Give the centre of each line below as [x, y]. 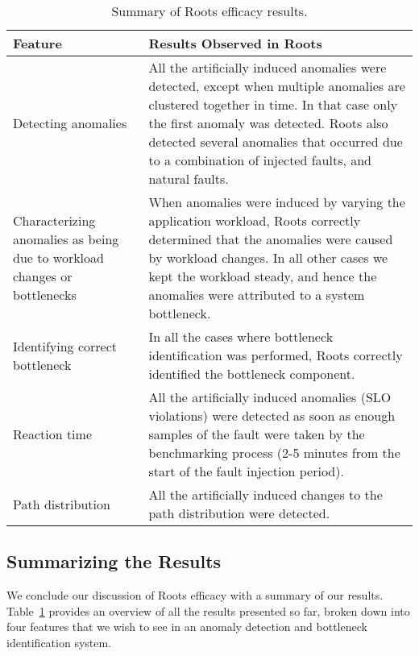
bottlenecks [45, 295]
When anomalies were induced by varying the [277, 202]
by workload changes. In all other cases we [268, 257]
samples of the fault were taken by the [257, 434]
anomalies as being [66, 239]
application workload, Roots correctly [255, 220]
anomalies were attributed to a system [257, 295]
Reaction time [52, 434]
